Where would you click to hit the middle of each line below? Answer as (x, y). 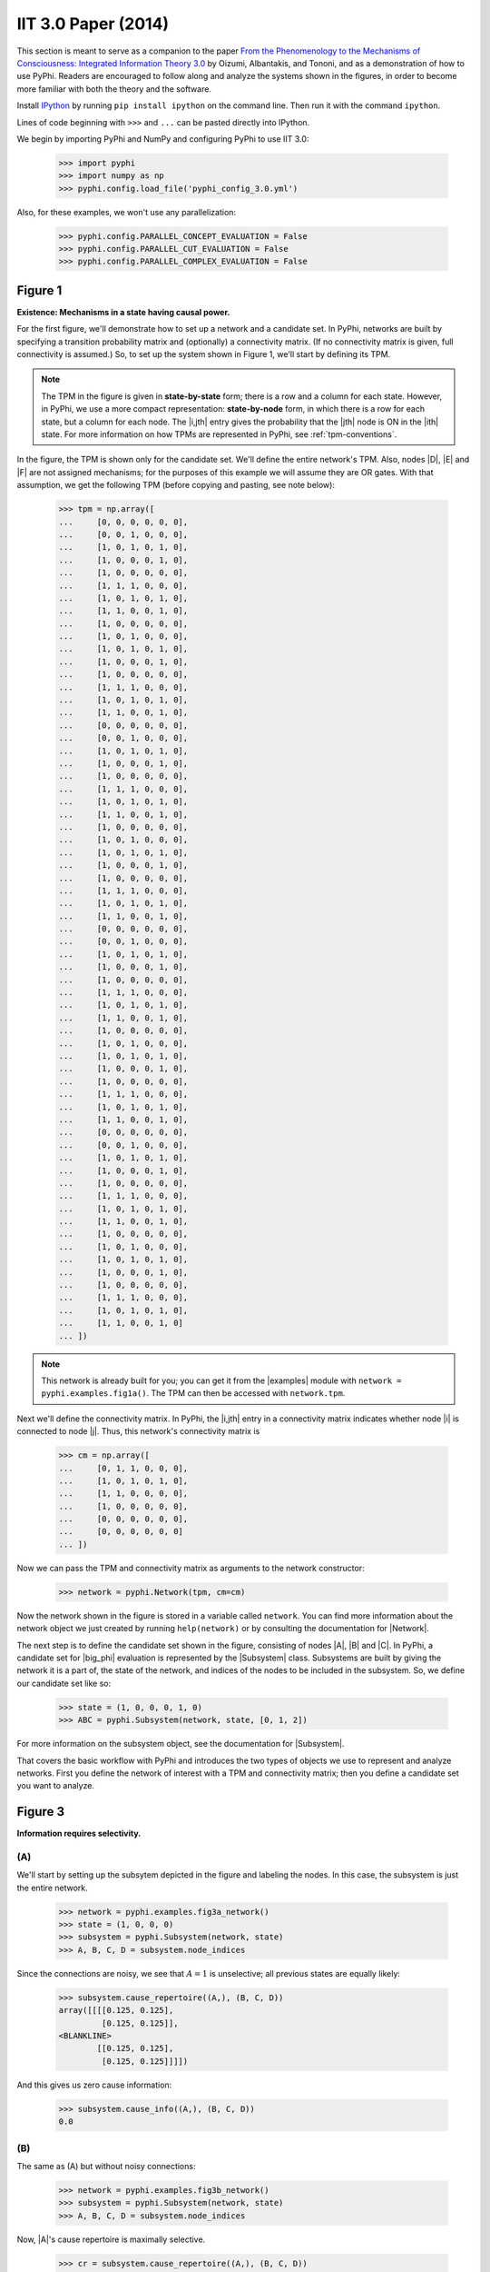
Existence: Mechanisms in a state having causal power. (123, 312)
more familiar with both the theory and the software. (114, 89)
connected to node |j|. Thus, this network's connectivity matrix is (138, 1431)
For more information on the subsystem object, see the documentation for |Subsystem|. (181, 1744)
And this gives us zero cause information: (94, 2085)
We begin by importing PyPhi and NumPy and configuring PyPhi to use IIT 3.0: (163, 139)
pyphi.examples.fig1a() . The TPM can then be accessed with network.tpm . (193, 1393)
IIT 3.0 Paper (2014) (93, 24)
